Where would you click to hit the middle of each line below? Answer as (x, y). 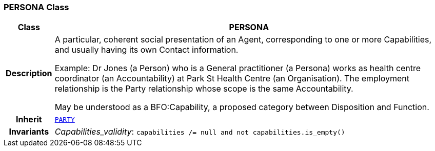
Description (29, 73)
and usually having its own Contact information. (146, 50)
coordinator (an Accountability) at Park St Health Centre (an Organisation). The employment (232, 79)
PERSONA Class (36, 7)
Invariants (29, 132)
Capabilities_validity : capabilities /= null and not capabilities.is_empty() (200, 132)
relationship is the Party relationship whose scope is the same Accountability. (204, 89)
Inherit (29, 120)
